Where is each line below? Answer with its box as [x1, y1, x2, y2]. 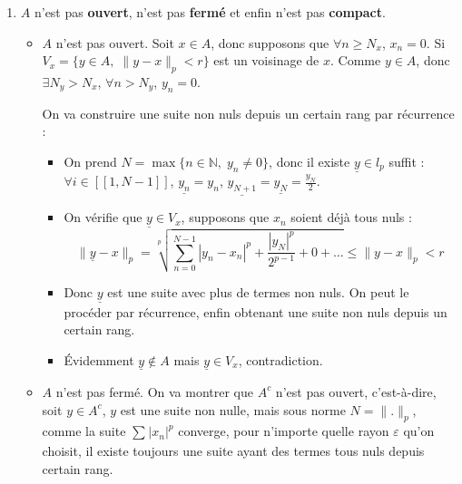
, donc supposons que [211, 33, 329, 52]
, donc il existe [269, 151, 350, 170]
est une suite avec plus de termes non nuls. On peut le [107, 283, 409, 302]
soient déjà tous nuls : [290, 208, 412, 227]
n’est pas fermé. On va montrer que [55, 382, 254, 401]
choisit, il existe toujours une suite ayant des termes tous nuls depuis [42, 441, 425, 460]
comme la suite [42, 421, 126, 440]
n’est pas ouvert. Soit [55, 33, 174, 52]
